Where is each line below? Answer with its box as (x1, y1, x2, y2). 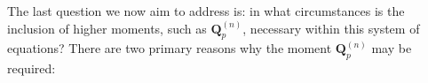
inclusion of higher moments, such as (7, 19, 207, 37)
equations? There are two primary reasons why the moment (7, 39, 332, 57)
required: (7, 59, 56, 78)
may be (371, 39, 412, 57)
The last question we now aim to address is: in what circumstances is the (7, 2, 405, 19)
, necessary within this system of (242, 19, 420, 37)
